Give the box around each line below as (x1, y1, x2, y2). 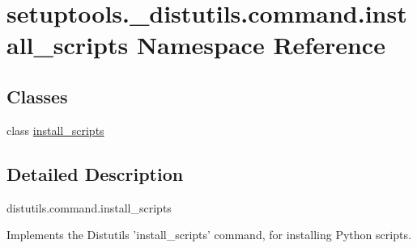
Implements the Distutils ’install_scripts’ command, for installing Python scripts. (6, 226, 411, 243)
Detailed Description (6, 161, 184, 186)
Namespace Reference (136, 28, 385, 61)
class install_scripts (6, 121, 104, 138)
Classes (6, 83, 68, 108)
